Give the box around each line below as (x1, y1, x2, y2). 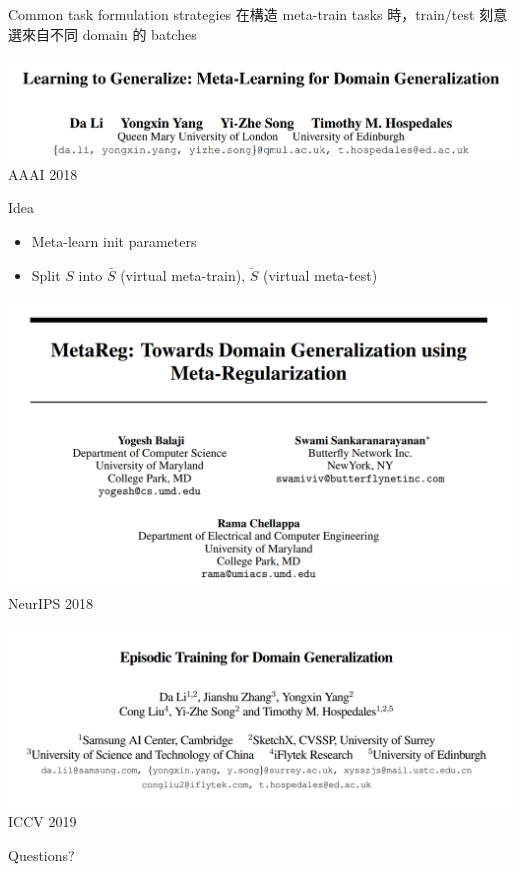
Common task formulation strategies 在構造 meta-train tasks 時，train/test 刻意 (8, 4, 508, 24)
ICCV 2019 (8, 811, 77, 832)
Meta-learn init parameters (31, 230, 197, 251)
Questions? (8, 845, 75, 866)
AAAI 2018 (8, 163, 78, 184)
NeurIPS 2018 (8, 593, 94, 614)
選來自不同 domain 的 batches (8, 23, 197, 44)
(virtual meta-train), (120, 264, 246, 285)
